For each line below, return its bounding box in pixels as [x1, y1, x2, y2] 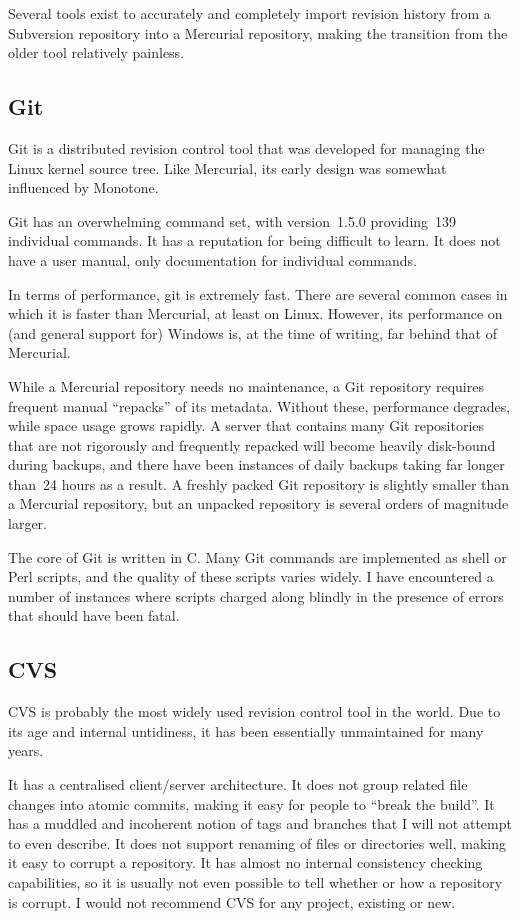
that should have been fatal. [8, 605, 180, 626]
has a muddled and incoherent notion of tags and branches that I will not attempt [8, 813, 512, 834]
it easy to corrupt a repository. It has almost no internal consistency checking [8, 852, 483, 873]
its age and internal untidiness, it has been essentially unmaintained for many [8, 720, 484, 741]
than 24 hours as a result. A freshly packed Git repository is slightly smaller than [8, 473, 510, 494]
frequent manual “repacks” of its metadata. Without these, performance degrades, [8, 395, 511, 416]
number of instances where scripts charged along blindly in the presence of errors [8, 585, 504, 606]
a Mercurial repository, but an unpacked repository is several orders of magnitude [8, 493, 509, 514]
